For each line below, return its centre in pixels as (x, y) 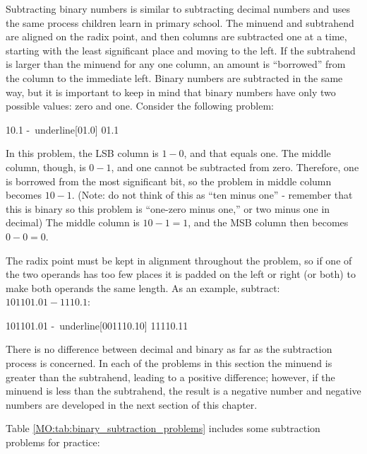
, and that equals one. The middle (257, 153)
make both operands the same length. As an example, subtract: (143, 287)
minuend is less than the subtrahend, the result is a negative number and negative (183, 391)
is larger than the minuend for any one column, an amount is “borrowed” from (176, 64)
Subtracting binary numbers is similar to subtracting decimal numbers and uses (178, 8)
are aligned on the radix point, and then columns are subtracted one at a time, (176, 36)
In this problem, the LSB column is (82, 153)
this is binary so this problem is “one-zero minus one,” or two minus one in (168, 208)
